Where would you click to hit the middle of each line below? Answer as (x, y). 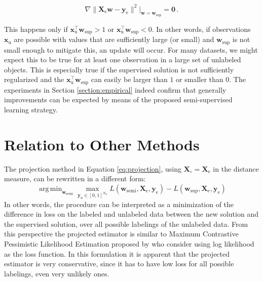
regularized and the (34, 79)
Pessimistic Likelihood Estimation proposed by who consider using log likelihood (129, 243)
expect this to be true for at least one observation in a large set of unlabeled (123, 59)
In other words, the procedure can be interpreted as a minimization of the (119, 204)
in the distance (236, 168)
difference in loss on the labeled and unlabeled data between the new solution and (131, 214)
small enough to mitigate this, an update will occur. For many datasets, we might (131, 49)
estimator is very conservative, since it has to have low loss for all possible (119, 264)
